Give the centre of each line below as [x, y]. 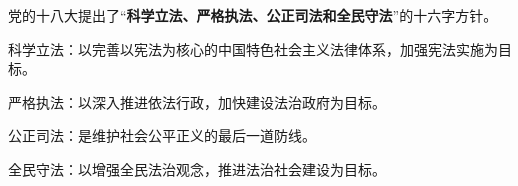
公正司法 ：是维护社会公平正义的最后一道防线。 [162, 135]
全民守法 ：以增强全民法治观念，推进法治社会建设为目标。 [197, 168]
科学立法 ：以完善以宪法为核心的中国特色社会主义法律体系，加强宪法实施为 [253, 48]
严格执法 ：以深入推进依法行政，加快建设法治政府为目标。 [197, 101]
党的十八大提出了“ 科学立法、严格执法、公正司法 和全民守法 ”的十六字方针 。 [253, 15]
